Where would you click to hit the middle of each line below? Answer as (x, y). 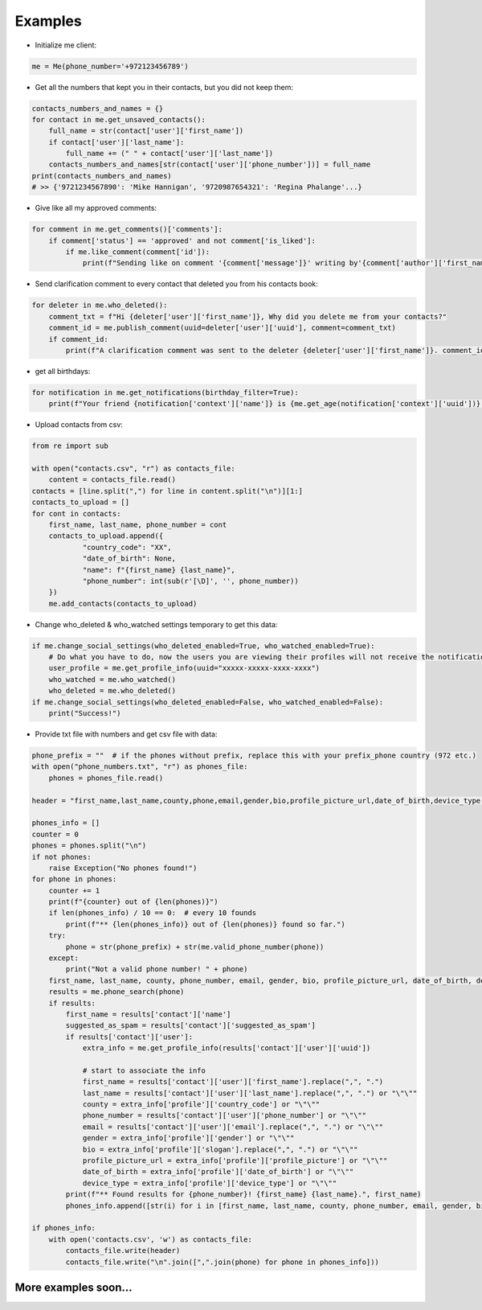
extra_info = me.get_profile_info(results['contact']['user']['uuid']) (227, 1048)
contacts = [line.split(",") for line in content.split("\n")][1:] (167, 491)
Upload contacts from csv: (79, 425)
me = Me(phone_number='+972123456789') (110, 66)
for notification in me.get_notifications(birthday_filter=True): (165, 392)
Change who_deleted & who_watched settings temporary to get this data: (156, 624)
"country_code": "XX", (127, 547)
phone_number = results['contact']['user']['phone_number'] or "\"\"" (225, 1115)
